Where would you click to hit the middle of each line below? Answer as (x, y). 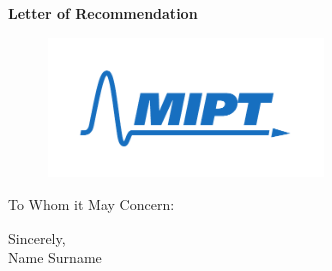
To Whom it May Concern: (91, 204)
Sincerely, (37, 237)
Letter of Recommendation (103, 13)
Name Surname (55, 257)
